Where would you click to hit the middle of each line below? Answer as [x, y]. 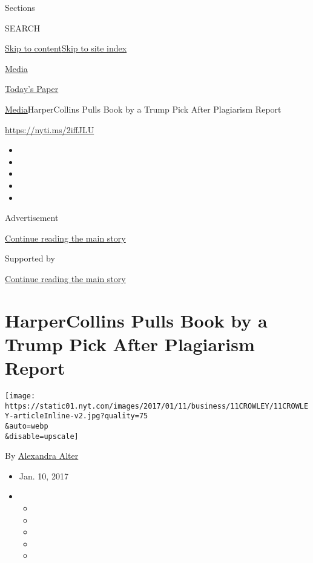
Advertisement [32, 218]
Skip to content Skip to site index [66, 48]
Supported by [30, 258]
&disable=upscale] [42, 436]
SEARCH [23, 28]
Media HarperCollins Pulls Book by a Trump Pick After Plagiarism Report [143, 109]
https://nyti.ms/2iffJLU [50, 129]
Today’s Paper [32, 89]
